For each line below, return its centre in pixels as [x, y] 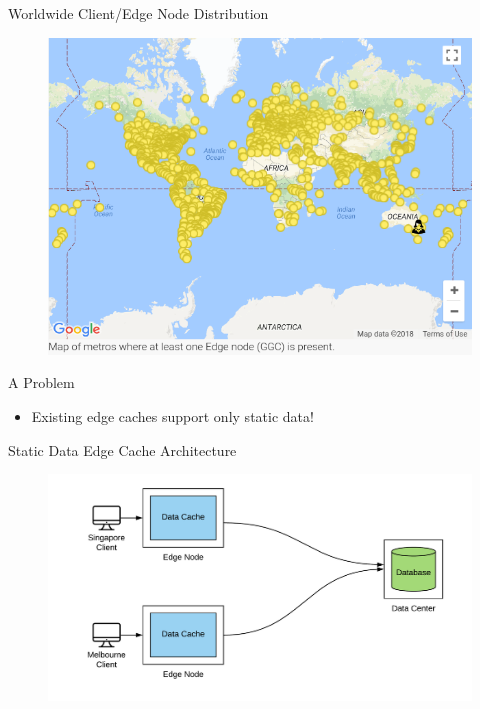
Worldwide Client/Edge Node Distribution [138, 13]
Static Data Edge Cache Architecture [122, 449]
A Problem [41, 382]
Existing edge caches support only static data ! [172, 415]
